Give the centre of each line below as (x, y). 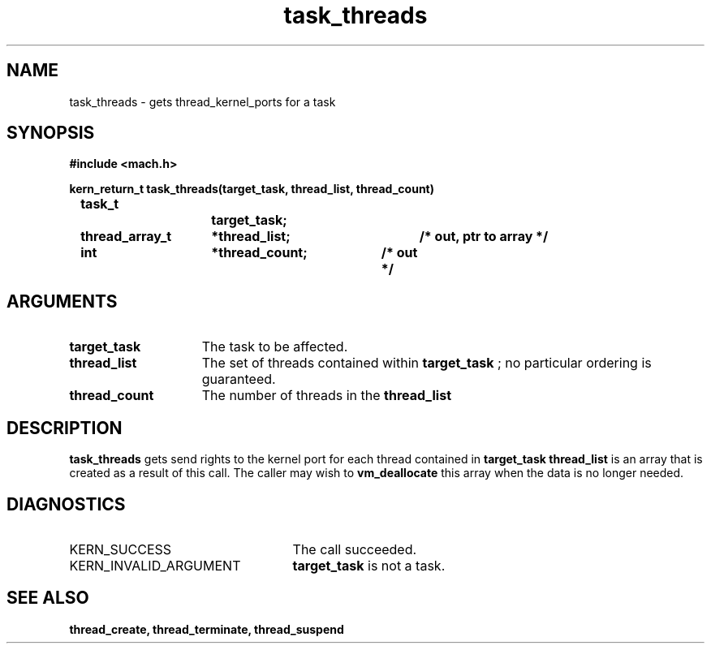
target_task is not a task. (369, 565)
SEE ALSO (48, 598)
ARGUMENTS (62, 301)
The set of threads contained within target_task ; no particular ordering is (427, 363)
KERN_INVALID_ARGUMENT (155, 565)
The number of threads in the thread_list (326, 396)
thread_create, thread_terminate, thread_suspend (207, 629)
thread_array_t (126, 237)
